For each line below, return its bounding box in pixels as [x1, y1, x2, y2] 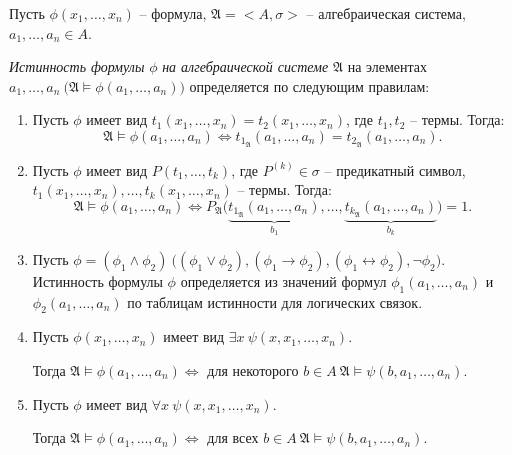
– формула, [139, 3, 207, 23]
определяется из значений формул [180, 270, 387, 291]
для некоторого [207, 359, 299, 380]
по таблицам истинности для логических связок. [127, 291, 423, 312]
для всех [207, 427, 259, 448]
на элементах [347, 56, 428, 77]
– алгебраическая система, [306, 3, 466, 23]
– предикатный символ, [324, 159, 466, 180]
